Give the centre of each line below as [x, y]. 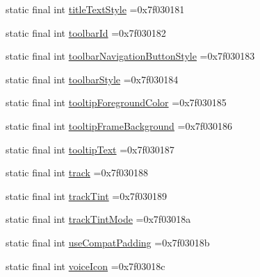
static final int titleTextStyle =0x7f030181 [95, 9]
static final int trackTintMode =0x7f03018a [98, 219]
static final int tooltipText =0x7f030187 [90, 149]
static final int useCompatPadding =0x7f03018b [108, 242]
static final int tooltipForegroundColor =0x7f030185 [116, 102]
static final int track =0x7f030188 [77, 173]
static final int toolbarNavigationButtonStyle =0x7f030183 [130, 56]
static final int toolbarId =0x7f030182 [86, 32]
